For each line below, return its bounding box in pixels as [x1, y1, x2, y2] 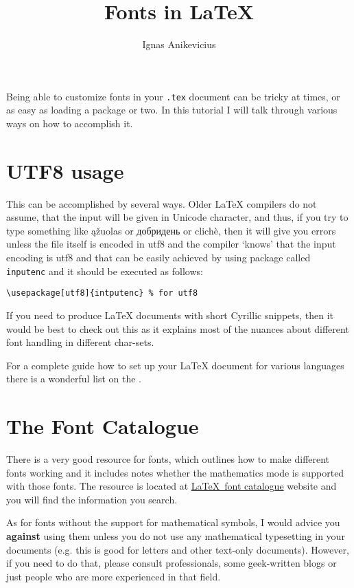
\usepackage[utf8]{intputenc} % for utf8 [6, 288, 198, 298]
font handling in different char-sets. [6, 335, 154, 349]
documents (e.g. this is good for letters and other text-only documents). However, [6, 542, 349, 556]
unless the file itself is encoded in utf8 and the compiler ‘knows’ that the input [6, 237, 336, 251]
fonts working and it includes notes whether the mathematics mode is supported [6, 465, 344, 479]
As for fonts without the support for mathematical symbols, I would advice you [6, 515, 340, 530]
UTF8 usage [6, 156, 124, 184]
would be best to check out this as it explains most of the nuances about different [6, 321, 349, 336]
